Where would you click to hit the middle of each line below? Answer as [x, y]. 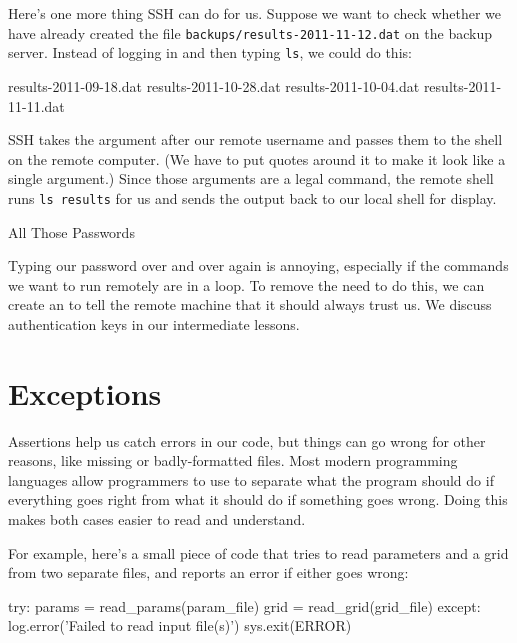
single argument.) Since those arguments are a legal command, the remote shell [251, 178]
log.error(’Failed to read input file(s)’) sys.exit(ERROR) [180, 625]
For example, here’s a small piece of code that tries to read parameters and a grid [258, 552]
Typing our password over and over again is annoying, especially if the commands [258, 265]
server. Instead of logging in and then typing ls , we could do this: [210, 52]
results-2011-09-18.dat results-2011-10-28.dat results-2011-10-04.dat [214, 85]
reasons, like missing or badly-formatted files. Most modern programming [233, 460]
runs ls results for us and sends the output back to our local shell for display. [252, 197]
